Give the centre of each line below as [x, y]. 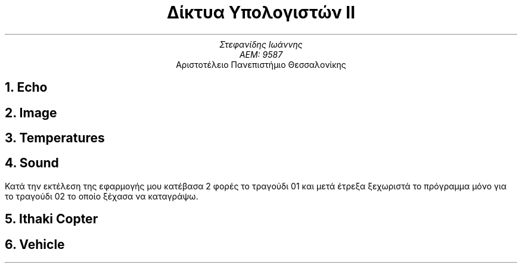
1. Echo [26, 88]
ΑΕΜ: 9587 [261, 54]
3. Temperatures [55, 138]
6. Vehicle [35, 244]
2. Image [31, 113]
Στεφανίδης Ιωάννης [261, 44]
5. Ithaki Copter [52, 219]
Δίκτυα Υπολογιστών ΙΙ [261, 13]
